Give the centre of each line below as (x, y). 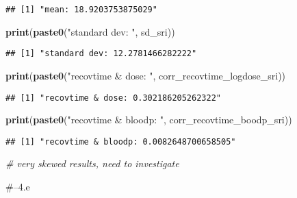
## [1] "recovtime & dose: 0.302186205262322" (113, 98)
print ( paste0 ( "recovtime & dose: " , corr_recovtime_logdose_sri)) (146, 75)
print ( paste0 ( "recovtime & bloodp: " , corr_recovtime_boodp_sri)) (149, 120)
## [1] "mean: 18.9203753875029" (81, 10)
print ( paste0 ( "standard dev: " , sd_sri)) (90, 31)
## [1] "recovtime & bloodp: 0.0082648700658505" (121, 141)
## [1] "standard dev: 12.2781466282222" (101, 54)
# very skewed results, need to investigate (92, 163)
